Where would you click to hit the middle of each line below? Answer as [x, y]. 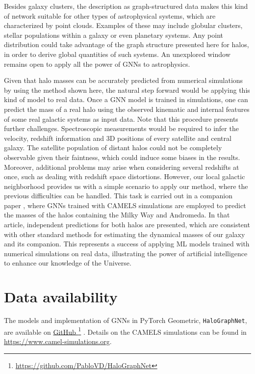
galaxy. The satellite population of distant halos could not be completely [113, 147]
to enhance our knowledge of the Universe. [68, 263]
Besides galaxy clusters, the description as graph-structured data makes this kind [126, 6]
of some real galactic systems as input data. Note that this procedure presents [121, 119]
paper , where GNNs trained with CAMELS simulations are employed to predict [125, 205]
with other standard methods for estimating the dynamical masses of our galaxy [125, 234]
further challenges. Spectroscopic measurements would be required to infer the [121, 128]
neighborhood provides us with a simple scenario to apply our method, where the [126, 186]
